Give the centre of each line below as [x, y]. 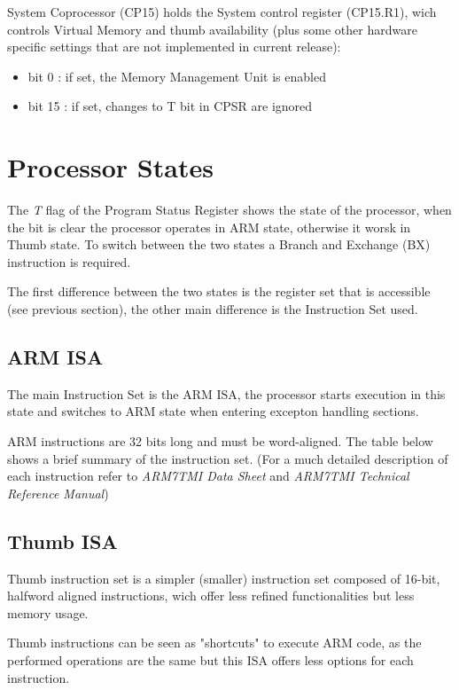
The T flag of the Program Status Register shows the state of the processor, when [229, 210]
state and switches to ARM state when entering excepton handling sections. [213, 411]
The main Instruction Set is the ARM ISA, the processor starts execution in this [226, 393]
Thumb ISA [62, 541]
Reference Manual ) [58, 493]
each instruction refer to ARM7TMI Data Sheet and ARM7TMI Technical [208, 476]
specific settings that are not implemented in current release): [174, 47]
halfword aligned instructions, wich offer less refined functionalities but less [211, 596]
